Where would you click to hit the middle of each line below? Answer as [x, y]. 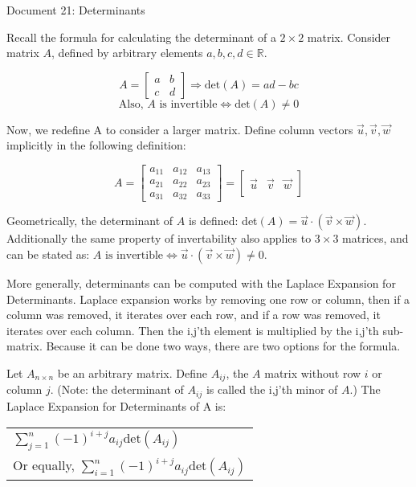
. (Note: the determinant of [117, 389]
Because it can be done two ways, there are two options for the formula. [223, 346]
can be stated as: [48, 254]
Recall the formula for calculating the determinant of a [141, 37]
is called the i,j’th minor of [272, 389]
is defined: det [223, 221]
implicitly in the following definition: [96, 145]
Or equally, [44, 464]
